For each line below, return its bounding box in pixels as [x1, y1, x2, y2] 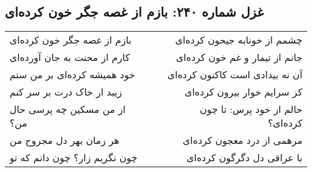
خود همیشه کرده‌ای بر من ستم [10, 67, 136, 82]
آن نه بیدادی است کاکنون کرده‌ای [167, 67, 302, 82]
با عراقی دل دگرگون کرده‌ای [186, 150, 302, 165]
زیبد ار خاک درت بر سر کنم [10, 85, 122, 99]
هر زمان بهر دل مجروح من [10, 133, 119, 148]
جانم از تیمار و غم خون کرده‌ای [176, 50, 302, 64]
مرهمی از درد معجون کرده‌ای [182, 133, 302, 148]
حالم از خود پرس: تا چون [200, 102, 302, 116]
